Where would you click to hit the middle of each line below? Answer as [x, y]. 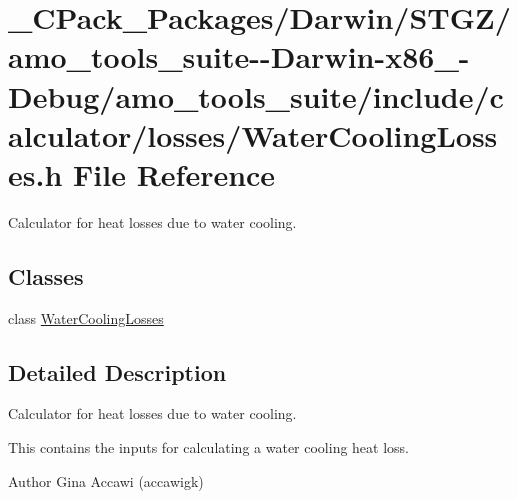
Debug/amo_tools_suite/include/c [256, 95]
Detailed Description [117, 371]
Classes [46, 275]
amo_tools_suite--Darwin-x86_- [239, 56]
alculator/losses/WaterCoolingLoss [253, 134]
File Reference [174, 173]
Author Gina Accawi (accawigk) [106, 480]
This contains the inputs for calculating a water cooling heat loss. [209, 447]
